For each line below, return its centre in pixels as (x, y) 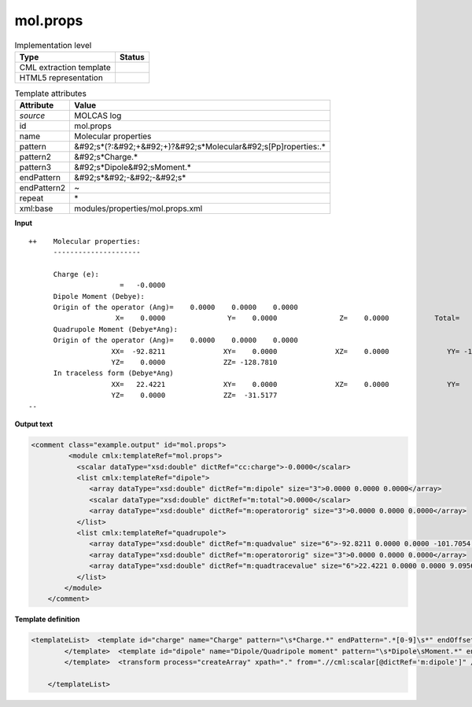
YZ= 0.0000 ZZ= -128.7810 (194, 362)
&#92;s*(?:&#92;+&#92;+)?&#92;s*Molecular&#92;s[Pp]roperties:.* (200, 147)
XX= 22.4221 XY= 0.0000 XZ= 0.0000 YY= (286, 384)
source (32, 116)
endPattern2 (42, 188)
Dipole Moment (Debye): (99, 296)
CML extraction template (65, 67)
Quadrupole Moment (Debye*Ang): (116, 329)
